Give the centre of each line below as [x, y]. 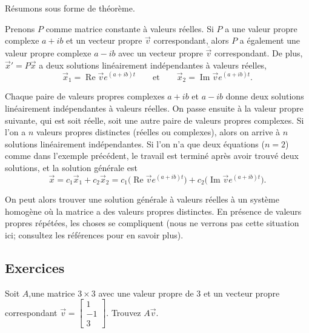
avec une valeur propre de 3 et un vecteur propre [189, 293]
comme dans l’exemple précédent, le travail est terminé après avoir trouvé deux [152, 156]
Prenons [20, 28]
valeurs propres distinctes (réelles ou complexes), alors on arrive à [158, 132]
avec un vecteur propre [161, 53]
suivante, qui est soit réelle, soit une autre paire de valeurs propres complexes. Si [154, 120]
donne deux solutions [265, 96]
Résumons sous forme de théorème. [70, 8]
